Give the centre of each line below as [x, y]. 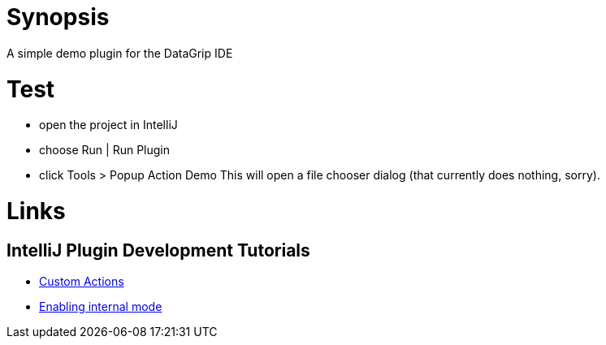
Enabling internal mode [101, 307]
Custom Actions [82, 282]
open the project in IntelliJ [108, 125]
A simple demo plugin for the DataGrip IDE [120, 53]
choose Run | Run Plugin [104, 150]
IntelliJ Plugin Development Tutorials [158, 250]
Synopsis [58, 17]
